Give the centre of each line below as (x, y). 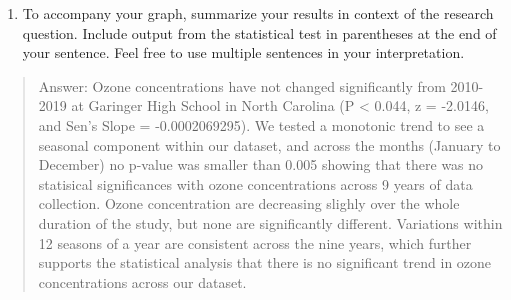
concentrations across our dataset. (142, 281)
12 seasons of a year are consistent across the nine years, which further (255, 242)
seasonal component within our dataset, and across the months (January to (269, 144)
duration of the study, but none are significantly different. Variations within (270, 222)
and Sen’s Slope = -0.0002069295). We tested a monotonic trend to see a (261, 124)
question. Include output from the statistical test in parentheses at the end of (259, 32)
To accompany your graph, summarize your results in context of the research (258, 13)
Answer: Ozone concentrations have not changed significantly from (242, 85)
